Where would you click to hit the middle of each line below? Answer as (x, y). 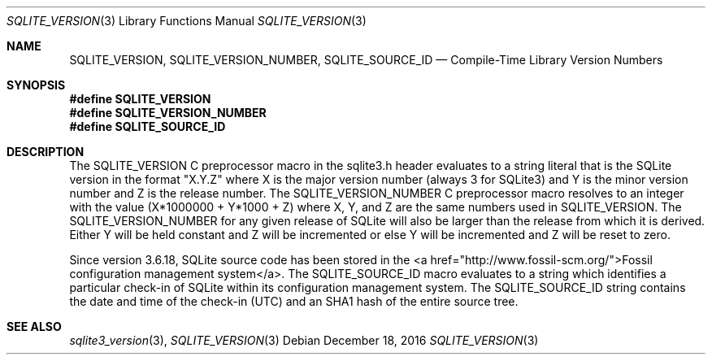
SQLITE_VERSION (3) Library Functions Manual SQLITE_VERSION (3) (187, 21)
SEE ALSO (34, 326)
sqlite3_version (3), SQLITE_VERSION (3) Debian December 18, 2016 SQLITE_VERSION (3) (304, 340)
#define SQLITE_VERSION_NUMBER (168, 113)
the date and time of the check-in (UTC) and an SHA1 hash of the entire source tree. (294, 301)
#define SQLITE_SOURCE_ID (148, 126)
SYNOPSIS (36, 85)
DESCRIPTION (46, 152)
